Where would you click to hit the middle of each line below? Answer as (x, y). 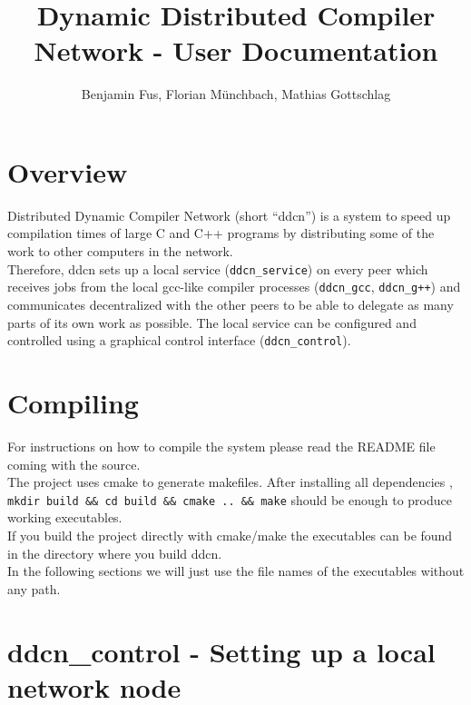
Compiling (73, 402)
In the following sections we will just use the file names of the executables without (236, 571)
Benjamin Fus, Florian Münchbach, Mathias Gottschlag (236, 94)
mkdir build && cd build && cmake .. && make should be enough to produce (230, 499)
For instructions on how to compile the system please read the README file (221, 446)
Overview (68, 171)
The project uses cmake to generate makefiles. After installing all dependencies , (230, 482)
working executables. (65, 517)
